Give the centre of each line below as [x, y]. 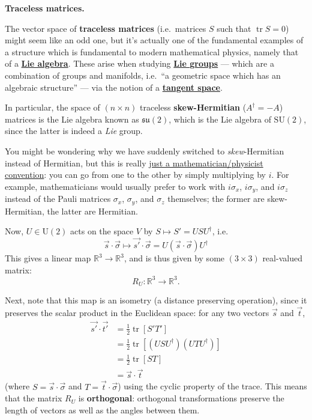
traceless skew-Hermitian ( [193, 107]
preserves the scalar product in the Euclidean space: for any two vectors [137, 312]
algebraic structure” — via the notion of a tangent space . [114, 87]
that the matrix [34, 398]
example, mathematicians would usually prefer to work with [115, 186]
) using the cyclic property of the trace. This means [212, 386]
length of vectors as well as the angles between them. [102, 409]
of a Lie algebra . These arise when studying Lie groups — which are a [139, 63]
